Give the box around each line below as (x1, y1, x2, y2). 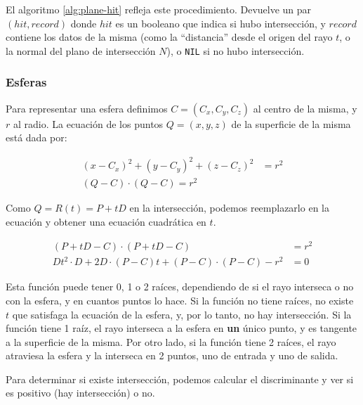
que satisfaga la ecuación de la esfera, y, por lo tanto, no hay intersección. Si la (12, 307, 352, 321)
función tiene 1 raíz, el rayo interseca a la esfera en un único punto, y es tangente (6, 321, 357, 335)
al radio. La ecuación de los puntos (13, 116, 164, 131)
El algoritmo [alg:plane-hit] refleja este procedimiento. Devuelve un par (6, 2, 312, 16)
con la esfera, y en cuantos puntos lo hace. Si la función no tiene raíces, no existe (6, 292, 354, 307)
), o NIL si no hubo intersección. (166, 43, 305, 58)
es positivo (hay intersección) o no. (6, 385, 155, 400)
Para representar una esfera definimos (6, 101, 168, 115)
